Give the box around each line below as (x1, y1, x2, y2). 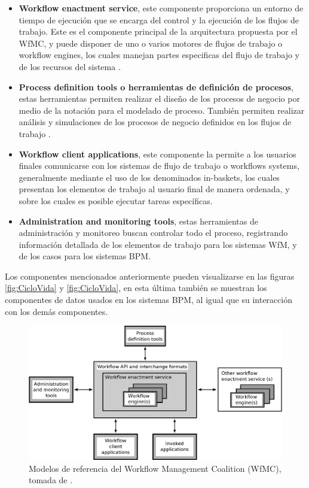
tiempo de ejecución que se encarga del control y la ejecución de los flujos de (19, 13, 299, 26)
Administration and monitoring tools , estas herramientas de (19, 214, 258, 227)
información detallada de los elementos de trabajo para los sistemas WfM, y (19, 238, 297, 250)
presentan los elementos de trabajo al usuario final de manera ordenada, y (19, 183, 290, 195)
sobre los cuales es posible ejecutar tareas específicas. (19, 194, 213, 207)
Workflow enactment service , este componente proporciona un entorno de (19, 2, 304, 14)
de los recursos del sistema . (19, 60, 121, 72)
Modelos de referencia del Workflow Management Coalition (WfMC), (29, 462, 282, 474)
